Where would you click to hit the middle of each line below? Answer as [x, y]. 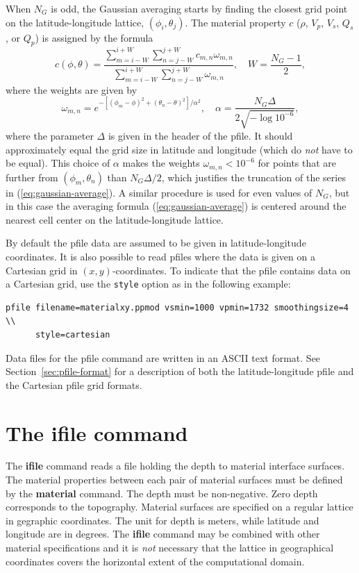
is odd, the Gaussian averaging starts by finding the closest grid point [199, 8]
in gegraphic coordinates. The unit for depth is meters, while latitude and [162, 520]
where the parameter [50, 135]
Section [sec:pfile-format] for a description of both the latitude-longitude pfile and [180, 371]
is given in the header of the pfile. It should [200, 135]
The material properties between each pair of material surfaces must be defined [174, 480]
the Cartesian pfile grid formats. [74, 384]
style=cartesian [73, 334]
